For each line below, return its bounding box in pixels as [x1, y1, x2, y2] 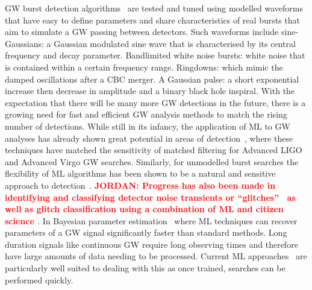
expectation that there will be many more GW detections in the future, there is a [5, 96, 306, 109]
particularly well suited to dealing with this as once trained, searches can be [5, 262, 285, 274]
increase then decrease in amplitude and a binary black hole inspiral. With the [5, 84, 295, 97]
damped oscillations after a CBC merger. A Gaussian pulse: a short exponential [5, 72, 299, 85]
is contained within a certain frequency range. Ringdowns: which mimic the [5, 60, 283, 73]
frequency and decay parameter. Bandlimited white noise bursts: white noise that [5, 49, 305, 61]
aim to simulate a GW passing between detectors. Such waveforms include [5, 25, 279, 38]
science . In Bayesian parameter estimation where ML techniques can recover [5, 214, 298, 227]
